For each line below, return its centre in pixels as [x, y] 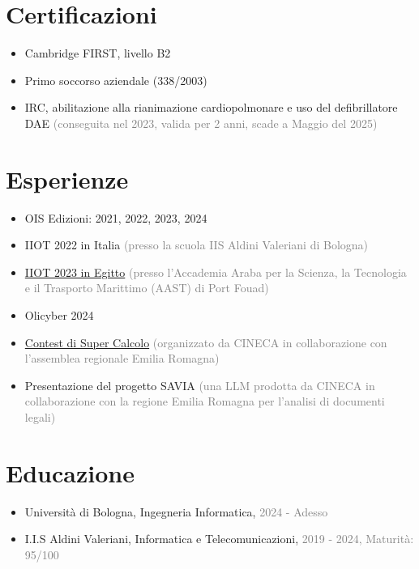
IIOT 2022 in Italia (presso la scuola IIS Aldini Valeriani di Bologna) [197, 245]
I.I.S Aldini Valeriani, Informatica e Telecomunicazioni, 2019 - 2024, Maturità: [219, 539]
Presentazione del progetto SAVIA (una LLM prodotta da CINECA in [200, 385]
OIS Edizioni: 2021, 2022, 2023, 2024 [116, 217]
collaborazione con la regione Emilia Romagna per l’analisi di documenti [205, 401]
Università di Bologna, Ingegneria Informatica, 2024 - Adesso [176, 511]
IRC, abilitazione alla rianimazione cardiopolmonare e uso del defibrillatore [211, 107]
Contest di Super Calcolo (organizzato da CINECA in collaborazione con [206, 342]
